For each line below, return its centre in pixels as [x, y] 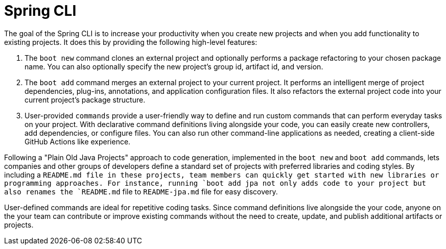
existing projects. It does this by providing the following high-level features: [131, 42]
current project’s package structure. [85, 99]
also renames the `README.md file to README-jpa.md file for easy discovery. [141, 191]
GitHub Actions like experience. [78, 141]
